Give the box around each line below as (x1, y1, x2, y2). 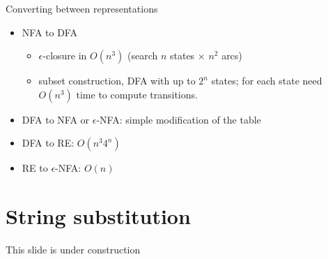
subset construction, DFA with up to (38, 73, 196, 88)
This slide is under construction (6, 242, 141, 257)
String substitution (6, 202, 191, 230)
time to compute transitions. (76, 87, 198, 101)
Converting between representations (6, 1, 158, 15)
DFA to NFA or (22, 112, 90, 126)
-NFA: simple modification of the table (96, 112, 261, 126)
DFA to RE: (22, 135, 75, 150)
